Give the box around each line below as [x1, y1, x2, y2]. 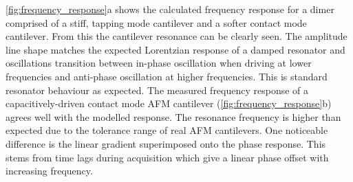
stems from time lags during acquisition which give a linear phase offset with [6, 150, 329, 164]
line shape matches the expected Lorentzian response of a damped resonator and [6, 42, 345, 56]
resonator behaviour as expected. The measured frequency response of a [6, 82, 309, 97]
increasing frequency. [6, 163, 93, 178]
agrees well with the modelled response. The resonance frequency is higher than [6, 109, 341, 124]
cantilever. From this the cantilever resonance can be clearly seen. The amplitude [6, 29, 347, 43]
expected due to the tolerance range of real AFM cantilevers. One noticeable [6, 123, 328, 137]
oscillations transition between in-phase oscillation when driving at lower [6, 56, 312, 70]
